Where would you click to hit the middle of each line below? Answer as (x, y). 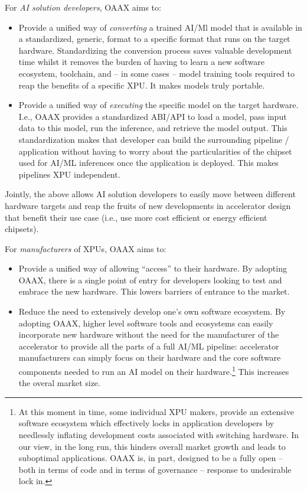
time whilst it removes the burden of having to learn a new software (141, 62)
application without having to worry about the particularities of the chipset (155, 151)
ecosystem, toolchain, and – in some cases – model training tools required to (157, 73)
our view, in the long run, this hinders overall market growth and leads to (152, 446)
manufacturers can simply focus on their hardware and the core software (150, 357)
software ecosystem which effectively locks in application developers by (146, 423)
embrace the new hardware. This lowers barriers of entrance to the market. (154, 291)
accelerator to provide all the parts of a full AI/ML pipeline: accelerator (149, 346)
